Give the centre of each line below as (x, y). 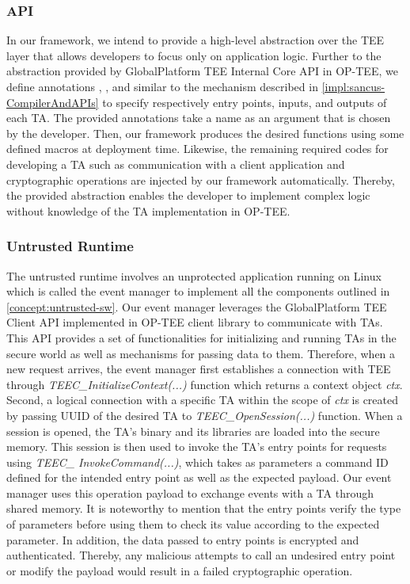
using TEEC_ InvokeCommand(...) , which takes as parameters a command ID (197, 462)
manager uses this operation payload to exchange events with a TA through (190, 492)
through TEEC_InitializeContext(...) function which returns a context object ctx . (205, 384)
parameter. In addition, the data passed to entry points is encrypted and (183, 539)
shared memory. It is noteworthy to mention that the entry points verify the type (204, 508)
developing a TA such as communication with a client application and (176, 164)
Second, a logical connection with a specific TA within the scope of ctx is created (203, 400)
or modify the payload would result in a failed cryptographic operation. (180, 570)
